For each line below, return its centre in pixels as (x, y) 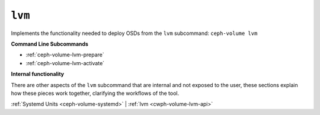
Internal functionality (38, 74)
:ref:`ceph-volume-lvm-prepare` (65, 55)
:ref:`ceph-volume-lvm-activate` (65, 63)
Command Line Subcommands (50, 44)
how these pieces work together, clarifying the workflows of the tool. (95, 93)
